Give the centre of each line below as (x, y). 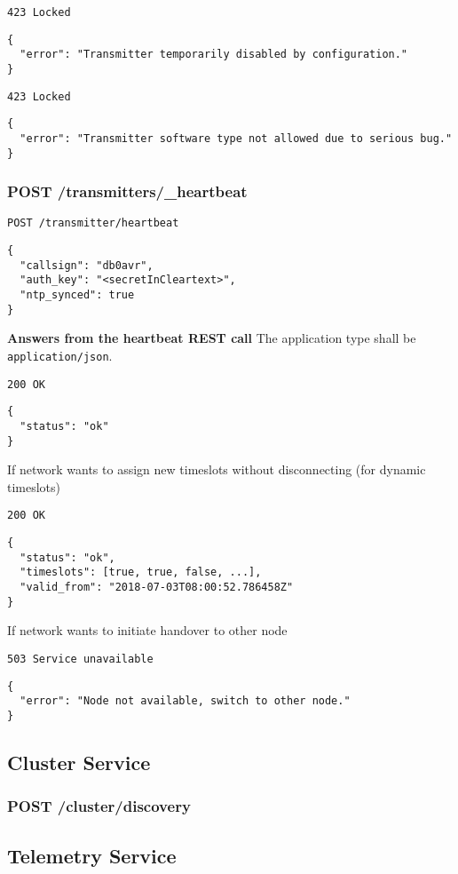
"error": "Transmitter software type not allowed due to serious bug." (236, 138)
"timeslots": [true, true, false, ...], (141, 572)
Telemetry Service (92, 855)
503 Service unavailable (80, 659)
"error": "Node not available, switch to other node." (185, 701)
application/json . (60, 355)
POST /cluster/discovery (99, 806)
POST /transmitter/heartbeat (93, 223)
